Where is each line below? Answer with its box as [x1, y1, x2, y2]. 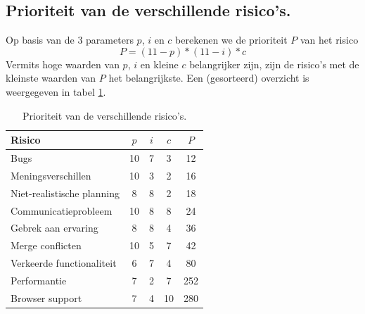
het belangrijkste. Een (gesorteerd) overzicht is [108, 70, 309, 85]
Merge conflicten [11, 238, 82, 253]
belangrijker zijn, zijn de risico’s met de [189, 56, 359, 71]
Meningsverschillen [11, 168, 91, 182]
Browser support [11, 290, 82, 305]
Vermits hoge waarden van [6, 56, 120, 71]
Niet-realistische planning [11, 185, 120, 200]
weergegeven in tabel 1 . [6, 84, 106, 99]
